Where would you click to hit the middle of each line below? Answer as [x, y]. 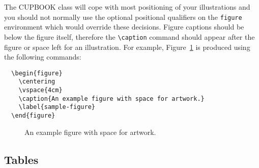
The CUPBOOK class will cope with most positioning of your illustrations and [127, 7]
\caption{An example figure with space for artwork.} [111, 99]
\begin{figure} [37, 73]
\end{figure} [33, 115]
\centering [37, 82]
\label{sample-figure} [57, 107]
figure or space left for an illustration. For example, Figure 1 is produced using [127, 47]
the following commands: [43, 57]
